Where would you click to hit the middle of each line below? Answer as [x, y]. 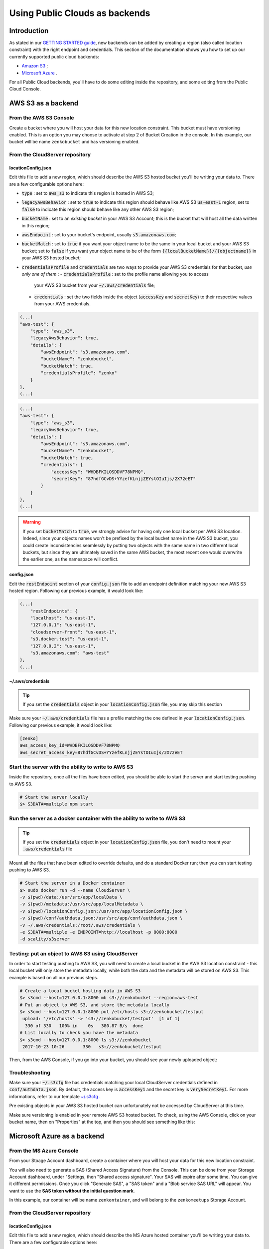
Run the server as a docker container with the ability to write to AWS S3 [97, 818]
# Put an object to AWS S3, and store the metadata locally [95, 1005]
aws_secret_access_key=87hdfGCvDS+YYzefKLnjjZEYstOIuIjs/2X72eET [101, 752]
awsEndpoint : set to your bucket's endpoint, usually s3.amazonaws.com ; [99, 235]
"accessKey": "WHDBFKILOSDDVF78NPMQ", [99, 472]
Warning [32, 522]
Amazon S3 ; [35, 66]
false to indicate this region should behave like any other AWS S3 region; [98, 209]
